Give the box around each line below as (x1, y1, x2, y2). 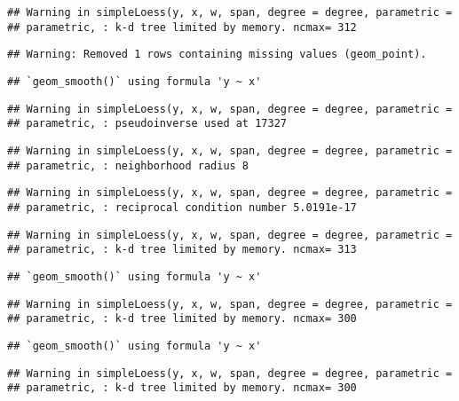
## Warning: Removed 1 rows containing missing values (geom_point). (7, 48, 427, 61)
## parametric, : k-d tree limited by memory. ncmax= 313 (7, 243, 357, 256)
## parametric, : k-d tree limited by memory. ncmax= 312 (7, 20, 357, 34)
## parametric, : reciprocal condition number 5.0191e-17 (7, 200, 357, 214)
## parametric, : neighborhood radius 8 (7, 159, 249, 172)
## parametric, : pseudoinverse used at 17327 (7, 117, 287, 130)
